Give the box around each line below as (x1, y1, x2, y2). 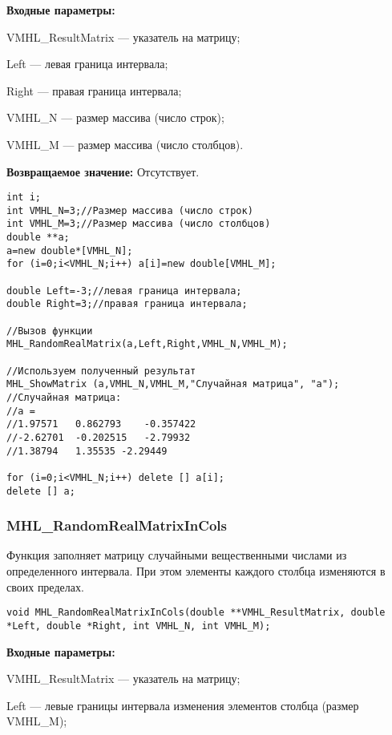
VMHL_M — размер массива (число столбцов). (6, 135, 244, 152)
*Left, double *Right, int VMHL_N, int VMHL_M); (6, 620, 271, 632)
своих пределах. (6, 578, 84, 595)
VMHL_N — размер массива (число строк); (6, 109, 224, 126)
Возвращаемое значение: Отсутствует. (6, 163, 200, 180)
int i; (6, 192, 41, 204)
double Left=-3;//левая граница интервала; (6, 285, 242, 297)
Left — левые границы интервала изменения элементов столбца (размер (6, 697, 359, 713)
